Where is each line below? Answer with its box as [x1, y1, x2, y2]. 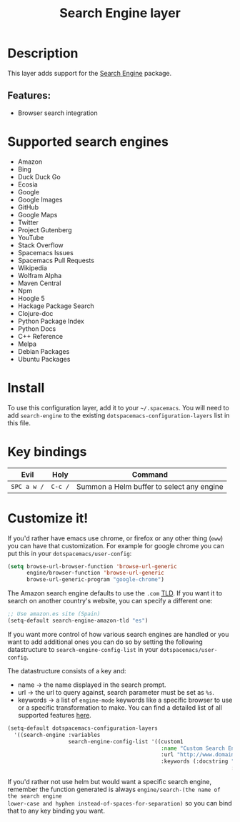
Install [7, 380, 45, 396]
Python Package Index [17, 317, 84, 325]
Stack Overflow [17, 241, 64, 249]
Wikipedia [17, 263, 48, 272]
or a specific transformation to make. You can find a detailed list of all [17, 703, 223, 712]
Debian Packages [17, 347, 70, 355]
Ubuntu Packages [17, 355, 71, 363]
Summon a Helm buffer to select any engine [76, 481, 224, 491]
